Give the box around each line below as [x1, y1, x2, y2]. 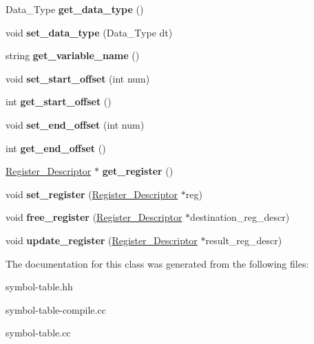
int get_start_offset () [6, 94, 112, 109]
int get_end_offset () [6, 140, 106, 155]
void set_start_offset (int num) [6, 71, 150, 85]
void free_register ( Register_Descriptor [6, 210, 182, 224]
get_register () [102, 164, 174, 178]
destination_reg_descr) [190, 210, 290, 224]
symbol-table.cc [6, 325, 71, 340]
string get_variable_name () [6, 48, 140, 63]
